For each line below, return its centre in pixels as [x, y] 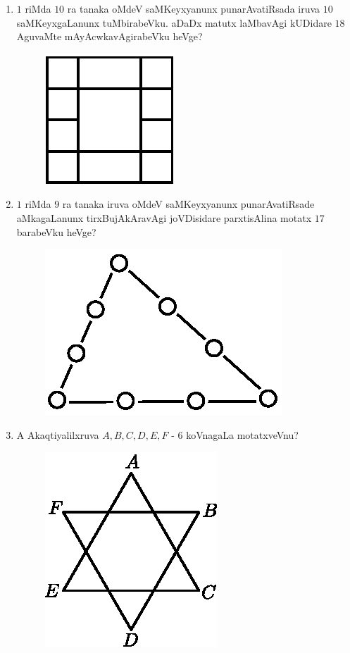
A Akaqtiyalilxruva [58, 434]
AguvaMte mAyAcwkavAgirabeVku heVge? [110, 36]
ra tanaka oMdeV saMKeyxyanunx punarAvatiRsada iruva [194, 8]
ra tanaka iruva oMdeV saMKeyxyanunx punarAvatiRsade [188, 204]
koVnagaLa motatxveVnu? [242, 434]
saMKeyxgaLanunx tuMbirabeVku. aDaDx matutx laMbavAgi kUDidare [174, 22]
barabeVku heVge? [56, 231]
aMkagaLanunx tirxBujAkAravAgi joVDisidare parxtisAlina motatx [164, 217]
